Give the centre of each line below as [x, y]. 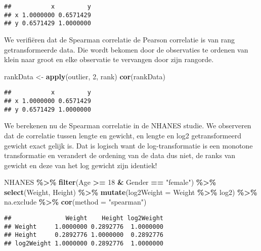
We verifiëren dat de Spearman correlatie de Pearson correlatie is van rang [120, 39]
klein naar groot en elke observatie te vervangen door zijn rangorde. [109, 59]
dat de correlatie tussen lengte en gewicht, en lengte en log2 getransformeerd [123, 135]
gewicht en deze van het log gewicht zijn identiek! [81, 165]
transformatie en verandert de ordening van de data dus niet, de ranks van [120, 155]
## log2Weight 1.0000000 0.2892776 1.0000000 [84, 244]
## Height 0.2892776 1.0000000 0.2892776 [84, 235]
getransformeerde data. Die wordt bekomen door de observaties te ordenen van [126, 49]
